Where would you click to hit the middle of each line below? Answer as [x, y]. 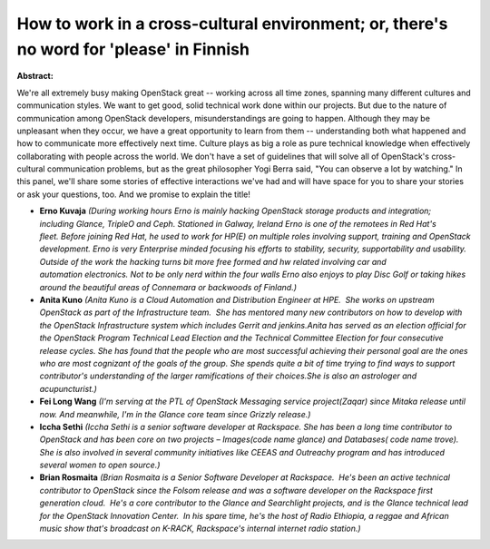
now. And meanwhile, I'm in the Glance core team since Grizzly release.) [175, 414]
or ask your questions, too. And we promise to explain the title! [134, 194]
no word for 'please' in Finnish [133, 49]
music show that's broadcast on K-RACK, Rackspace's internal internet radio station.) [201, 529]
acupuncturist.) [68, 388]
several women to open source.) [100, 465]
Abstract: [35, 76]
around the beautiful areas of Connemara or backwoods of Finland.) [168, 287]
